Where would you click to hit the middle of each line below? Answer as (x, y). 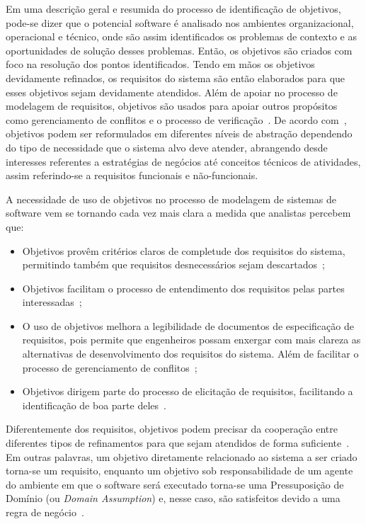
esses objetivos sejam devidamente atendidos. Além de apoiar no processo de (172, 92)
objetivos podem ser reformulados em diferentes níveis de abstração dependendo (179, 133)
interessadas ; (52, 302)
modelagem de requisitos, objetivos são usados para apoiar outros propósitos (172, 106)
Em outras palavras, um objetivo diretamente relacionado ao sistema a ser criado (182, 456)
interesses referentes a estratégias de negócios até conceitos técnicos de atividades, (183, 161)
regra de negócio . (45, 512)
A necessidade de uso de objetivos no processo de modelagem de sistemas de (171, 199)
